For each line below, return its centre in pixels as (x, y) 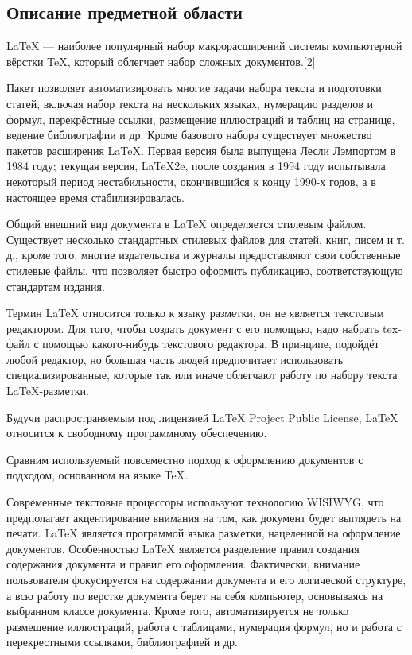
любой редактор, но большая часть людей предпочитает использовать (175, 359)
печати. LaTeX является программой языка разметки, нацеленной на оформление (204, 533)
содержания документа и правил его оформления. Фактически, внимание (183, 564)
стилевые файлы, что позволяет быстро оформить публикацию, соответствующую (205, 270)
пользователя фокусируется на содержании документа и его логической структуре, (206, 580)
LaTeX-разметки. (48, 391)
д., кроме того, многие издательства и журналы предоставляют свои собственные (204, 255)
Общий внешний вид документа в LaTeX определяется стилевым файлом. (187, 224)
